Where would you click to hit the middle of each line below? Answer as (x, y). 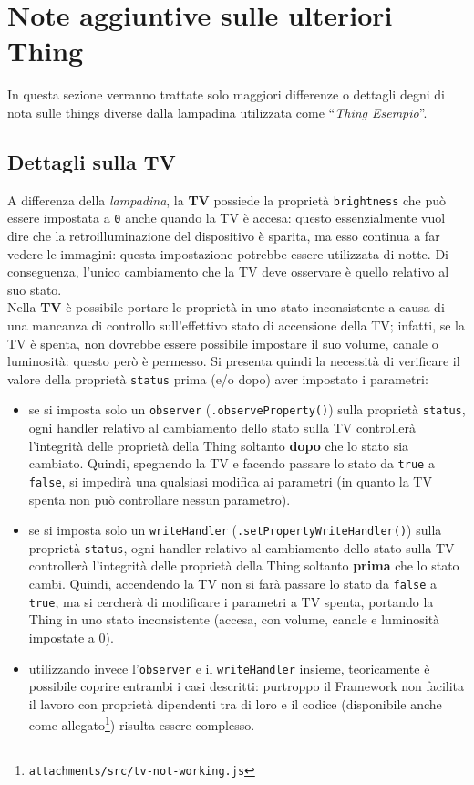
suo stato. (35, 289)
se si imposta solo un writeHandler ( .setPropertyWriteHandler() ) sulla (235, 530)
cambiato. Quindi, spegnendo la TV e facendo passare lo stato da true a (232, 463)
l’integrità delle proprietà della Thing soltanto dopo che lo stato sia (219, 445)
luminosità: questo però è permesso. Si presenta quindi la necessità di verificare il (234, 361)
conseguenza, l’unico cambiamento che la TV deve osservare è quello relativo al (228, 272)
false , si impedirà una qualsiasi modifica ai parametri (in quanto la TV (230, 481)
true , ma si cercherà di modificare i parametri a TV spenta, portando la (231, 601)
